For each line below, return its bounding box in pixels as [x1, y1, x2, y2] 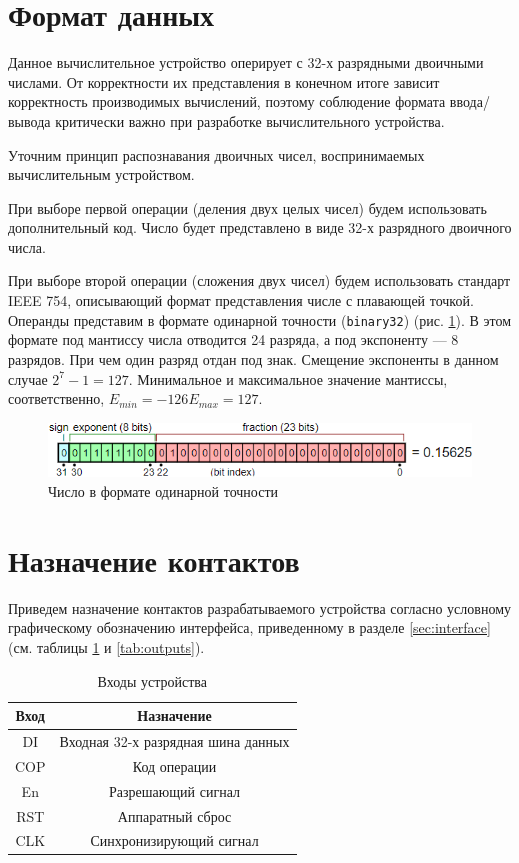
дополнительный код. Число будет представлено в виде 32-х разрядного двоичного [8, 217, 512, 238]
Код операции [132, 755, 217, 776]
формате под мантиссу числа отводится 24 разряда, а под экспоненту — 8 [8, 329, 459, 350]
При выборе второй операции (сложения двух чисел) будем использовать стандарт [8, 270, 511, 291]
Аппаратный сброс [117, 805, 232, 826]
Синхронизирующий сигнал [90, 830, 259, 851]
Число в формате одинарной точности [48, 481, 279, 502]
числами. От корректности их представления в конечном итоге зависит [8, 71, 440, 92]
